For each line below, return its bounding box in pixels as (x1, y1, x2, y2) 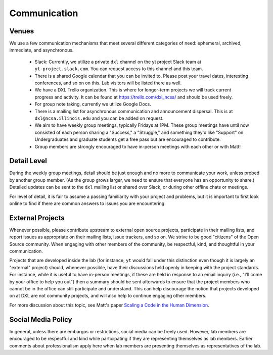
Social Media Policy (9, 315, 73, 324)
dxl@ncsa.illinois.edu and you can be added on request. (34, 115, 164, 121)
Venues (9, 27, 34, 35)
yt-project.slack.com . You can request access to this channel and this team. (34, 66, 203, 72)
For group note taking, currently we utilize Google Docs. (34, 101, 152, 107)
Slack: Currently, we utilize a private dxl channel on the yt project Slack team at (34, 59, 202, 65)
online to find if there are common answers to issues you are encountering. (9, 200, 166, 207)
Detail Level (9, 157, 48, 165)
